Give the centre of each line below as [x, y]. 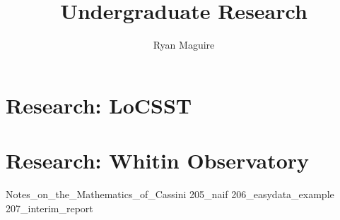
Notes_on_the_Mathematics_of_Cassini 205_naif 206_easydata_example [170, 194]
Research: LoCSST [99, 105]
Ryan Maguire [184, 45]
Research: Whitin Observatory [158, 160]
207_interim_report [49, 208]
